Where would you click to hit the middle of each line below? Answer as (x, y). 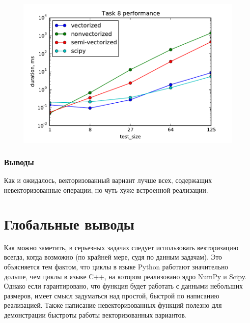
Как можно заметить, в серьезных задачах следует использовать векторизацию (121, 247)
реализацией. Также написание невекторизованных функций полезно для (113, 305)
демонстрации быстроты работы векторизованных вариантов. (96, 314)
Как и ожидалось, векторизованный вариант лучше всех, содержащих (108, 180)
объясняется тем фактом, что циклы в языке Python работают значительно (116, 266)
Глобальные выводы (69, 223)
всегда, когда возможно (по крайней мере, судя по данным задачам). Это (113, 257)
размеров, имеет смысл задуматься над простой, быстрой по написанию (112, 295)
